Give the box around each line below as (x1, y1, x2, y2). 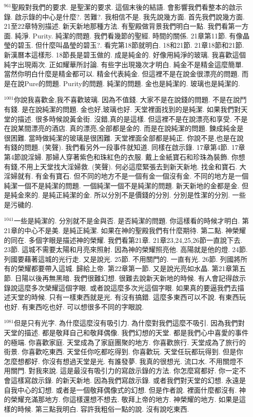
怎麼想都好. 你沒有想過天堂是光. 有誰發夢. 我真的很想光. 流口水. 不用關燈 (4, 356, 236, 366)
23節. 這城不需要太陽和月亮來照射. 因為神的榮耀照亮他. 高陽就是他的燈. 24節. (4, 244, 248, 254)
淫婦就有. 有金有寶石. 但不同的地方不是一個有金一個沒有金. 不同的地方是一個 (4, 171, 249, 181)
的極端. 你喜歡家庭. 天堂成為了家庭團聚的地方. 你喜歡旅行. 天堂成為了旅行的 (4, 337, 246, 347)
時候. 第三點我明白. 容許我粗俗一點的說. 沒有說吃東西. (17, 403, 189, 414)
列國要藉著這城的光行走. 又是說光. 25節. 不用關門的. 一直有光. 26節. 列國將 (4, 254, 241, 264)
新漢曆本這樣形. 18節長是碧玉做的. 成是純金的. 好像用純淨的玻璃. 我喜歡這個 (4, 49, 246, 59)
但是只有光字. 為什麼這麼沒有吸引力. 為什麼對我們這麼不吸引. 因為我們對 (14, 318, 245, 328)
